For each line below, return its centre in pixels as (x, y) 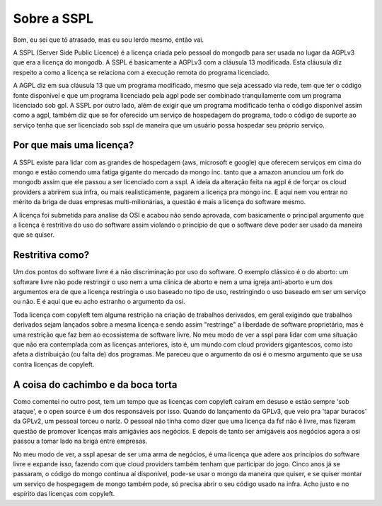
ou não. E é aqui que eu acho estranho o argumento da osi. (99, 302)
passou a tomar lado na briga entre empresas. (80, 441)
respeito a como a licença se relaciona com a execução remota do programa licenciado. (141, 72)
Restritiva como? (51, 255)
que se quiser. (34, 235)
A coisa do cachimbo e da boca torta (95, 384)
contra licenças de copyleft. (54, 364)
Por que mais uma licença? (74, 145)
